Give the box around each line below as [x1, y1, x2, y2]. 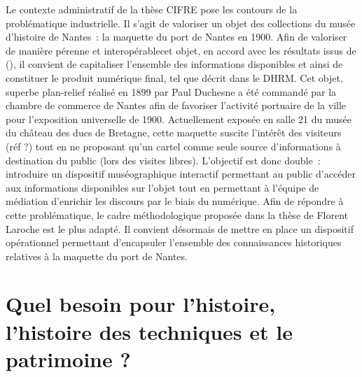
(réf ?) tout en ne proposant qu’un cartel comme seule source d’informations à [6, 138, 341, 153]
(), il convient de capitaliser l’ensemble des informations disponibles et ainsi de [6, 57, 343, 71]
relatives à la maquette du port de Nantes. [6, 248, 188, 263]
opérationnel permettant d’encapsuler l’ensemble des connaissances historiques [6, 235, 342, 250]
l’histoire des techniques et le [6, 317, 293, 346]
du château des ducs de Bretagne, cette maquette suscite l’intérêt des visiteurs [6, 125, 342, 140]
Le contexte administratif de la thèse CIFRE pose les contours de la [6, 2, 298, 16]
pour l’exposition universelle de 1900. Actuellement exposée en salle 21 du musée [6, 111, 351, 126]
